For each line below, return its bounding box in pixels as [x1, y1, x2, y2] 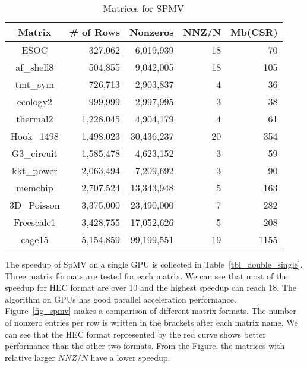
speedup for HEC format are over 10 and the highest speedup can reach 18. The [5, 281, 296, 294]
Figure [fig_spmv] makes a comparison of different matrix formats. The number [5, 304, 296, 317]
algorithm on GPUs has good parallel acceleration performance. [5, 292, 236, 305]
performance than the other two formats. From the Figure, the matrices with [5, 339, 285, 352]
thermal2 [16, 112, 53, 125]
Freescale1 [14, 215, 56, 229]
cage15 [21, 232, 49, 246]
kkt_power [12, 163, 58, 177]
